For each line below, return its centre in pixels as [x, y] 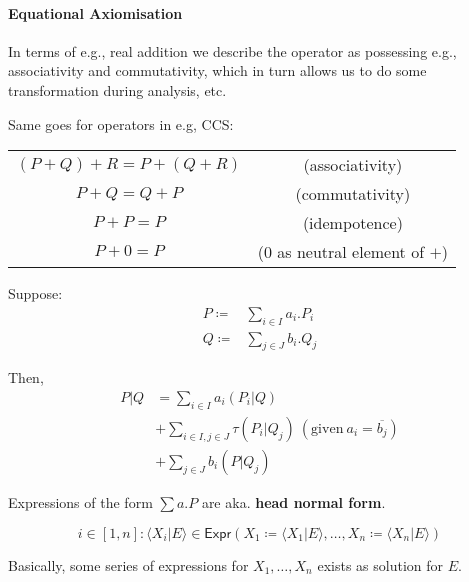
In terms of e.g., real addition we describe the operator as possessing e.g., [232, 50]
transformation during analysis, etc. [117, 89]
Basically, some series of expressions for [128, 564]
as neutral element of [351, 252]
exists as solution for [380, 564]
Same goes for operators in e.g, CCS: [121, 123]
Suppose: [35, 293]
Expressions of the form [80, 501]
